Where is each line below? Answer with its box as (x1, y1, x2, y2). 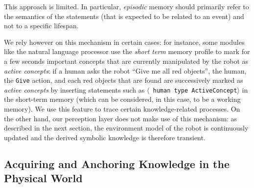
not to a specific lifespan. (4, 20, 79, 31)
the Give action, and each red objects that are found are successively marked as (4, 75, 243, 85)
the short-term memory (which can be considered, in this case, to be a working (4, 94, 241, 104)
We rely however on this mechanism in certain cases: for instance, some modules (4, 37, 245, 47)
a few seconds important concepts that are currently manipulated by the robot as (4, 56, 249, 66)
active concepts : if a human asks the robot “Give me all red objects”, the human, (4, 65, 247, 75)
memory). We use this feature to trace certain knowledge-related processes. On (4, 104, 240, 114)
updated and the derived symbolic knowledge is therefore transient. (4, 132, 206, 142)
